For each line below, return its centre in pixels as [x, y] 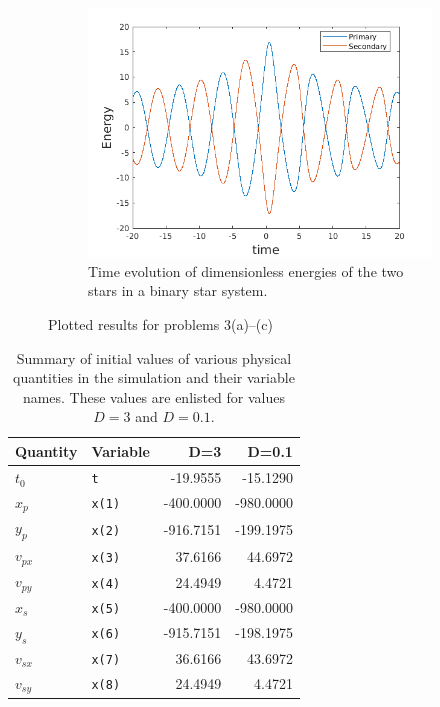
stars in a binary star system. [178, 290]
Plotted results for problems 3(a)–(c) [160, 324]
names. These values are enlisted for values [154, 396]
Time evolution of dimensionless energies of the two [246, 270]
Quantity [46, 450]
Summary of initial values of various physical [154, 357]
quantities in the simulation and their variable [154, 377]
